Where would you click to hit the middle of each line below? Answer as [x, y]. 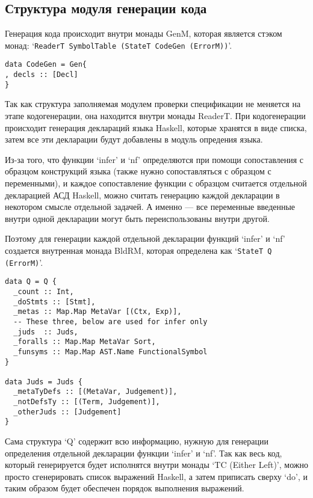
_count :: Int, [44, 291]
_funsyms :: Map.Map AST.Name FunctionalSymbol [110, 352]
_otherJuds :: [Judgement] [67, 412]
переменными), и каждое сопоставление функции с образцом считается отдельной [156, 183]
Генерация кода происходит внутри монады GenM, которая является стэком [144, 33]
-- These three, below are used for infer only [110, 321]
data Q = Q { [31, 282]
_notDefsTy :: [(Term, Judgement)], [87, 402]
